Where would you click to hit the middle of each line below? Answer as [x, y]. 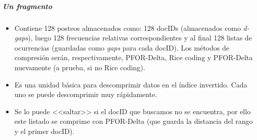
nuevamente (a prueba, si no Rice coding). [80, 67]
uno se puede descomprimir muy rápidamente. [86, 94]
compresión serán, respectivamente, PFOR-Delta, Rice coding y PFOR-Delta [134, 57]
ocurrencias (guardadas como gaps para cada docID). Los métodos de [122, 47]
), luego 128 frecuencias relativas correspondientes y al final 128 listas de [140, 38]
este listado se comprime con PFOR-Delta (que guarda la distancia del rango [134, 121]
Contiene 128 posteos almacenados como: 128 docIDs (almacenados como [127, 28]
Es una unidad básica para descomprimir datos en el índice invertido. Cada [131, 84]
